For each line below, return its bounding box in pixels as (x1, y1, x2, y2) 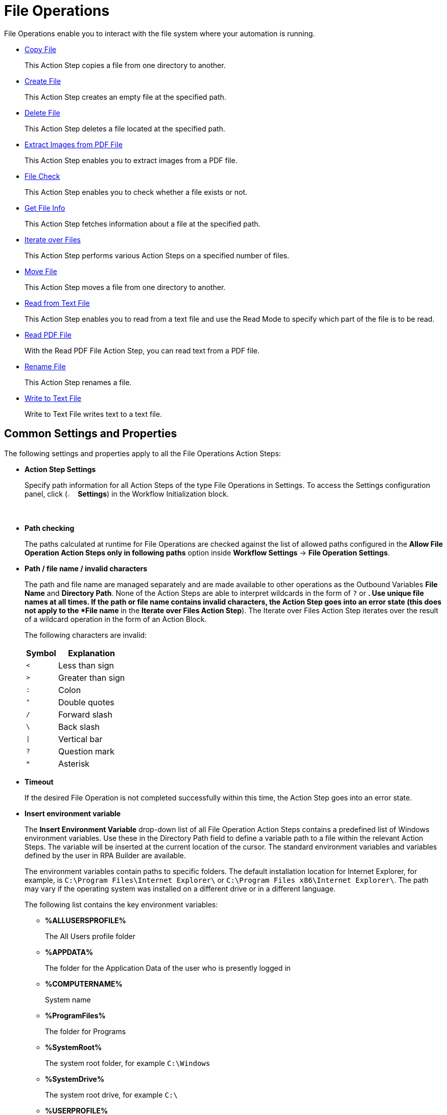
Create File (25, 76, 61, 85)
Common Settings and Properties (4, 427, 177, 440)
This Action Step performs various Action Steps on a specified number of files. (25, 251, 289, 260)
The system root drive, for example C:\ (45, 1090, 178, 1099)
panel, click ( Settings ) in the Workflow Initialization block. (25, 489, 229, 498)
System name (45, 995, 91, 1004)
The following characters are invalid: (25, 630, 147, 639)
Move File (25, 266, 57, 276)
